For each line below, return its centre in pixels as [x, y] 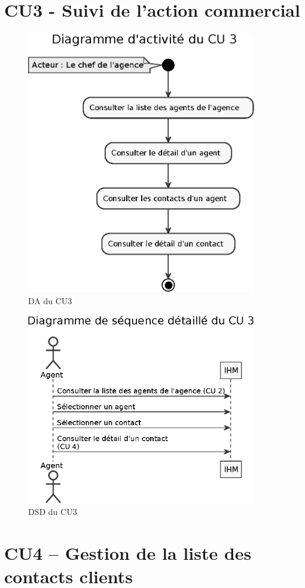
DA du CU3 [50, 301]
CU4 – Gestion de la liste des [128, 553]
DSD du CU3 [53, 512]
